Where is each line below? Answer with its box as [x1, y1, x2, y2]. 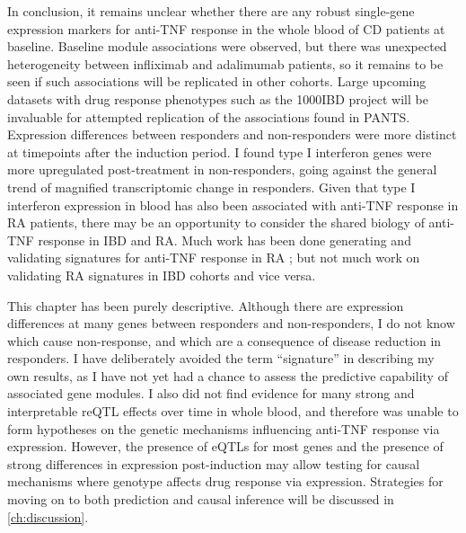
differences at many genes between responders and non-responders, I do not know [7, 314, 455, 333]
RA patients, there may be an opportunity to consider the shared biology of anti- [7, 213, 455, 232]
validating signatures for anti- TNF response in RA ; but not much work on [7, 248, 420, 267]
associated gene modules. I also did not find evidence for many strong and [7, 384, 415, 403]
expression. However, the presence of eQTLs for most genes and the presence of [7, 437, 444, 456]
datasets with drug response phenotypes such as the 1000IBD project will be [7, 89, 428, 108]
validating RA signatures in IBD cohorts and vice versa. [7, 265, 316, 284]
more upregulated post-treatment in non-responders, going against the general [7, 160, 437, 179]
